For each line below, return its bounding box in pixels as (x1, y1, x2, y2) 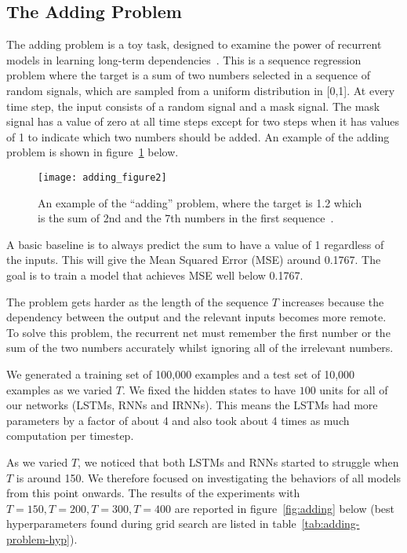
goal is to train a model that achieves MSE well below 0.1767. (6, 266, 303, 283)
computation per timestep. (6, 427, 134, 444)
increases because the (282, 293, 384, 309)
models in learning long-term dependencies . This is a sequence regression (6, 51, 362, 68)
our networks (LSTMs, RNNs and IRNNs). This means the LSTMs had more (6, 397, 378, 413)
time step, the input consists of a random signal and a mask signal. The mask (6, 97, 380, 114)
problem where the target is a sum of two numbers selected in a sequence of (6, 67, 371, 83)
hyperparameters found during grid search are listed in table (6, 515, 296, 532)
